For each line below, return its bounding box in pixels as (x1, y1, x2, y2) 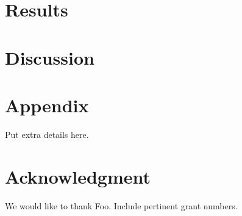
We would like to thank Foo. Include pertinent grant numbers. (5, 199, 238, 212)
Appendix (5, 92, 89, 117)
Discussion (5, 45, 94, 70)
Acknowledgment (5, 164, 151, 189)
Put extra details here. (5, 128, 89, 140)
